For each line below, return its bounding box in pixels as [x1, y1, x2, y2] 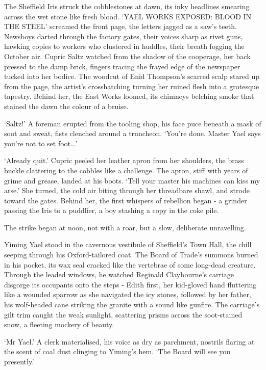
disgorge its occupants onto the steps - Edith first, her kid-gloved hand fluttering [4, 279, 257, 289]
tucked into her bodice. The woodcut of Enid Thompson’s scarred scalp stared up [4, 71, 260, 82]
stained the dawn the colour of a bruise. [4, 100, 129, 111]
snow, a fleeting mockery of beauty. [4, 319, 114, 330]
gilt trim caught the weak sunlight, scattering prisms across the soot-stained [4, 309, 243, 320]
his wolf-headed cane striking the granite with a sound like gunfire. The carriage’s [4, 299, 260, 310]
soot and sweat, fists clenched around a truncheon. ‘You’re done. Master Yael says [4, 128, 261, 139]
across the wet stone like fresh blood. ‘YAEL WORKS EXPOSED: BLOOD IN [4, 11, 252, 21]
